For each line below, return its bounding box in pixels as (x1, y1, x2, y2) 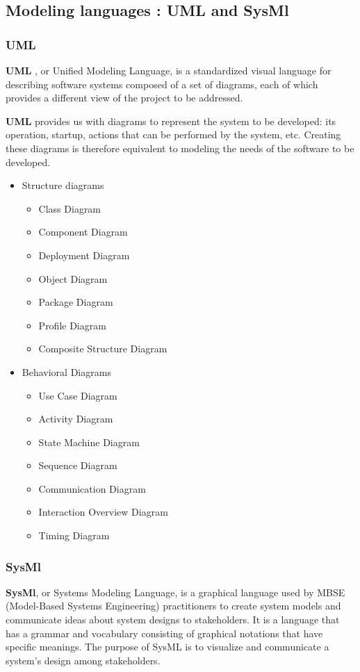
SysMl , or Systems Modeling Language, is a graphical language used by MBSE (6, 584, 345, 599)
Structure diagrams (22, 178, 104, 192)
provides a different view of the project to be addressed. (6, 90, 243, 105)
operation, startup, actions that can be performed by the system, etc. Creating (6, 127, 341, 142)
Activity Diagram (38, 411, 113, 426)
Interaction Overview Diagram (38, 505, 168, 519)
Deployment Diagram (38, 247, 130, 262)
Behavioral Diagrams (22, 364, 111, 379)
